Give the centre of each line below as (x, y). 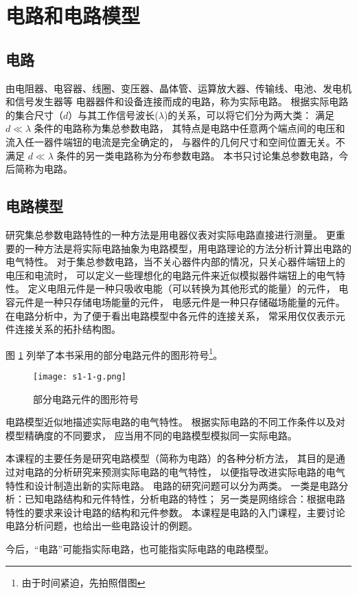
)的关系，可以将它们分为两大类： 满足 (249, 114)
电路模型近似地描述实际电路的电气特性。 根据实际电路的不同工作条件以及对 (175, 422)
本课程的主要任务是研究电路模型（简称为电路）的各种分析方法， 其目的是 (171, 458)
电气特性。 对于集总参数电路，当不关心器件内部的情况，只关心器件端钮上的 (175, 262)
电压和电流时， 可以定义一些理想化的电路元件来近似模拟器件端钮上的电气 (171, 275)
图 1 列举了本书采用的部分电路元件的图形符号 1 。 (114, 353)
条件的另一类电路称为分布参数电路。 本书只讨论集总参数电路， (198, 155)
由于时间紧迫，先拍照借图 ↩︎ (83, 582)
